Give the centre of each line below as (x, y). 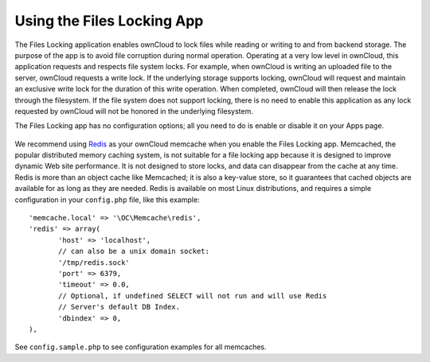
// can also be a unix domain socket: (134, 251)
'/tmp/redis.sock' (94, 262)
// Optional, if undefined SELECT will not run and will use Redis (193, 296)
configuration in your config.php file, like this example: (107, 200)
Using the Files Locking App (109, 21)
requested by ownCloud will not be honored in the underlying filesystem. (134, 111)
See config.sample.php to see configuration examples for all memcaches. (141, 347)
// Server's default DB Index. (119, 307)
